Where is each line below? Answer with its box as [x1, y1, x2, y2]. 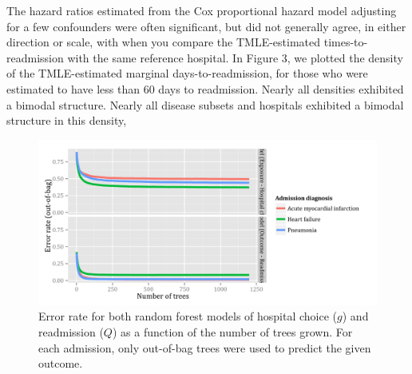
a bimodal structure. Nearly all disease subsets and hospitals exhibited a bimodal [6, 96, 404, 113]
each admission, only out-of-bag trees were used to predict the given [38, 339, 371, 356]
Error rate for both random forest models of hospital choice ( [38, 308, 338, 324]
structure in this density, [6, 112, 127, 129]
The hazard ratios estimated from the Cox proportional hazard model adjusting [6, 2, 397, 18]
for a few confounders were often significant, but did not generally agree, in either [6, 18, 406, 34]
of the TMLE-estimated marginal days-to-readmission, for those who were [6, 65, 368, 82]
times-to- [323, 34, 368, 50]
